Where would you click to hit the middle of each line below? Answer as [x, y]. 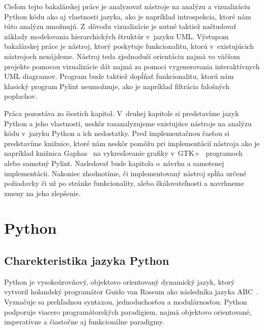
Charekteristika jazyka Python [87, 260]
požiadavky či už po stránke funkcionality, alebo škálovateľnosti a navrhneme [124, 183]
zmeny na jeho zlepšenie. [42, 193]
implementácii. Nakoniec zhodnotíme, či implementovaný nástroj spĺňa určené [125, 173]
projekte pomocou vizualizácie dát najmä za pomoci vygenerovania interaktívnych [132, 66]
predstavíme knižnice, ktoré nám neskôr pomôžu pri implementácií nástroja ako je [132, 143]
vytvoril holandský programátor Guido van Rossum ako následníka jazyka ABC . [131, 292]
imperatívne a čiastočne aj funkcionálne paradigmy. [84, 322]
